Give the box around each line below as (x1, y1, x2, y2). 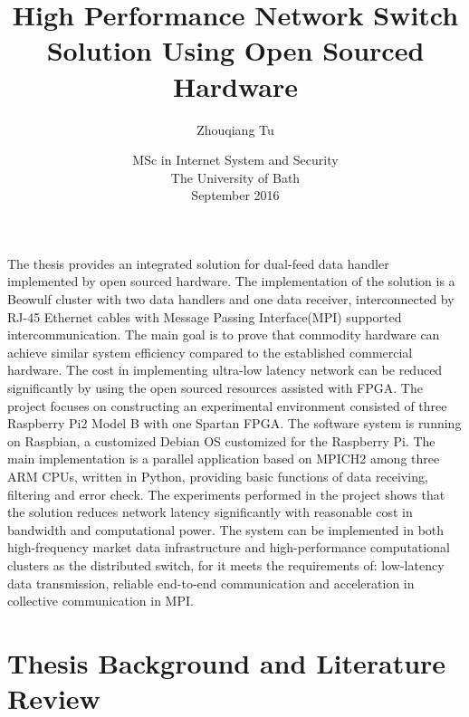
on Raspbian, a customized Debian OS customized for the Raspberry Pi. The (7, 431, 435, 450)
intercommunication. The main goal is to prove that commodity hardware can (7, 325, 440, 344)
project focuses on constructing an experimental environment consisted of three (7, 396, 447, 415)
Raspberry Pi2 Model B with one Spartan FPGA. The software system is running (7, 414, 462, 433)
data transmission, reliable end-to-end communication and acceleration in (7, 573, 415, 592)
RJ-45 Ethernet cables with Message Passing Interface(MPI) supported (7, 307, 402, 326)
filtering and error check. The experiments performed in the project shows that (7, 484, 445, 503)
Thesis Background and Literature (7, 644, 446, 681)
